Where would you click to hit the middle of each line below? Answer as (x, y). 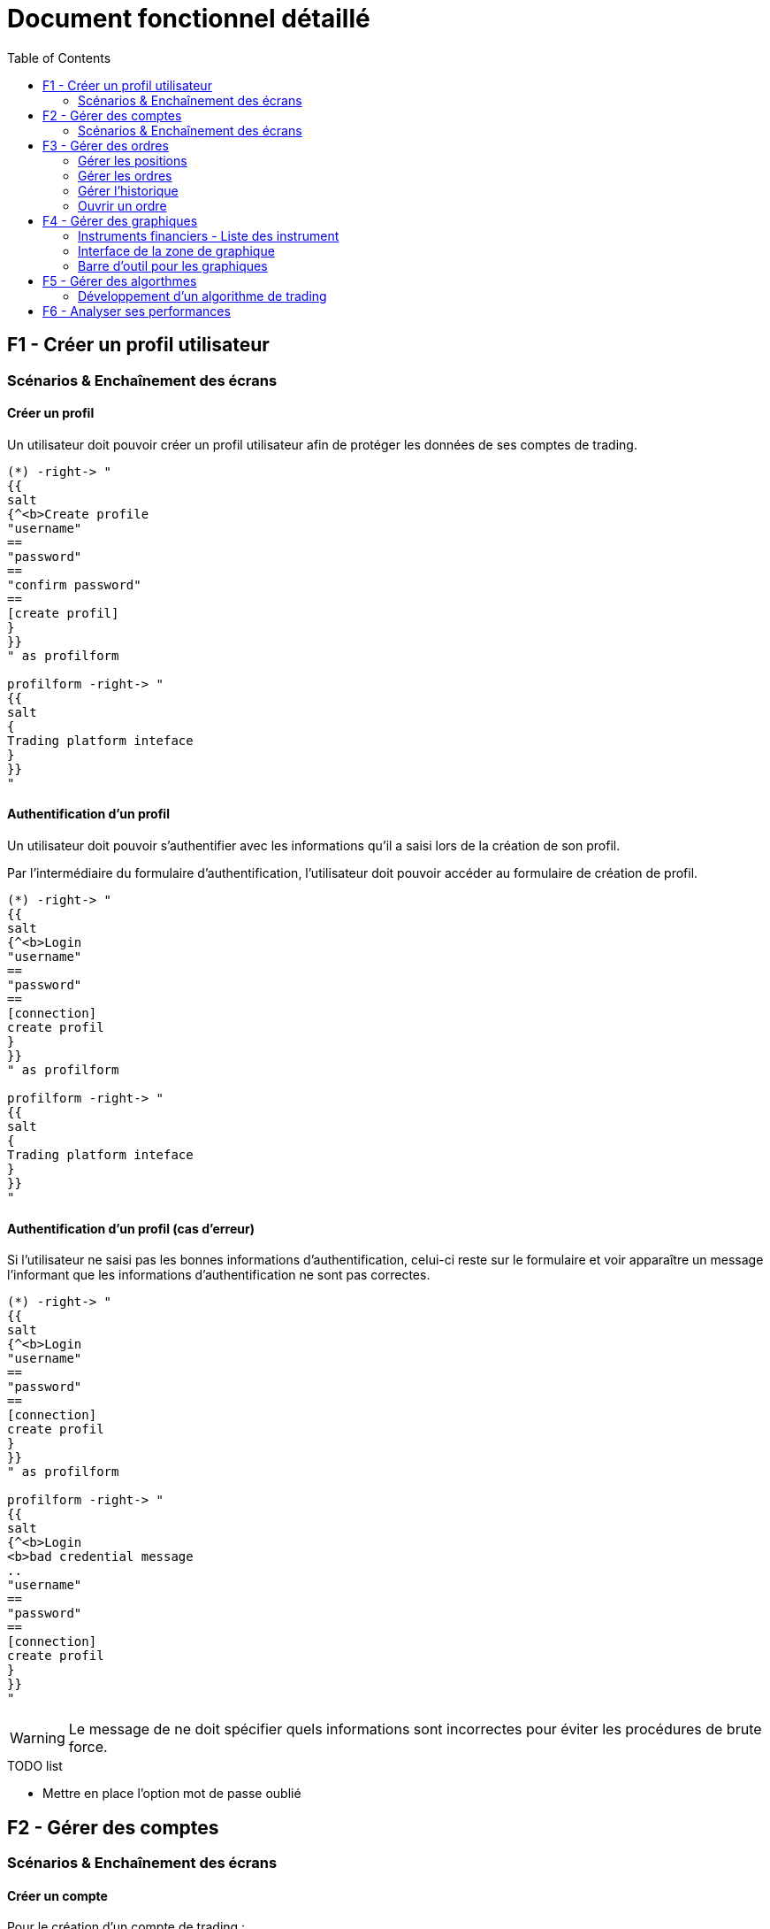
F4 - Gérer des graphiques (120, 220)
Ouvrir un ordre (122, 205)
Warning (38, 1738)
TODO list (35, 1766)
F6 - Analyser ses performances (137, 311)
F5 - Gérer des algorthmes (120, 281)
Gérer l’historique (128, 190)
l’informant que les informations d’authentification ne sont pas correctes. (219, 1275)
